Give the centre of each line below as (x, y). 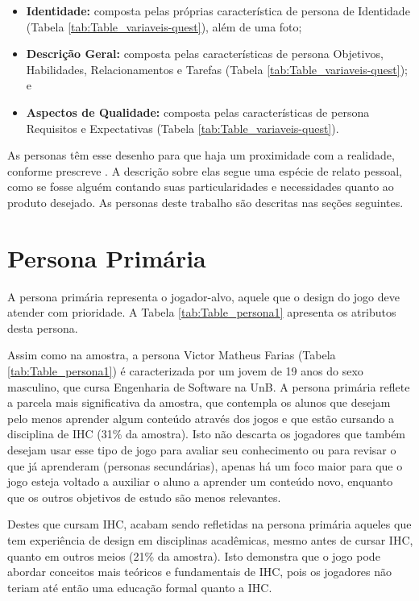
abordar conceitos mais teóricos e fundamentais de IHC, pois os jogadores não (200, 572)
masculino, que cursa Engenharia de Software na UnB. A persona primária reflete (209, 386)
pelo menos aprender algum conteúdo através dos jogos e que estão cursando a (201, 418)
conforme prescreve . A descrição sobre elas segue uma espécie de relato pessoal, (205, 170)
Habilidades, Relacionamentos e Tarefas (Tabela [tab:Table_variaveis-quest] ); (217, 69)
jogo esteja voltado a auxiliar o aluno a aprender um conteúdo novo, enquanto (200, 481)
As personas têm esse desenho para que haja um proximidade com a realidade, (201, 155)
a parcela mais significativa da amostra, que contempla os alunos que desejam (199, 402)
